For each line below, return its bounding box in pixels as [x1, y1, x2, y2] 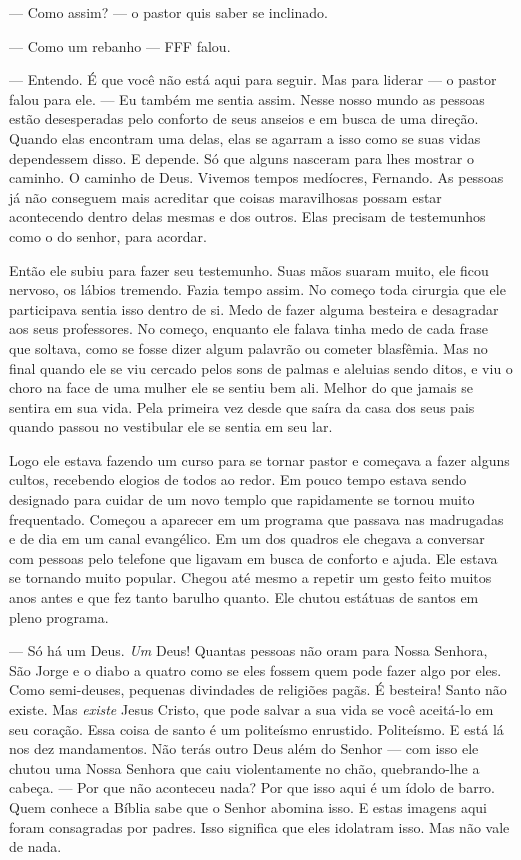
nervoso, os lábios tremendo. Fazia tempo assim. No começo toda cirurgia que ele [9, 279, 506, 300]
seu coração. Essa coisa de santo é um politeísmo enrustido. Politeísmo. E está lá [9, 718, 504, 739]
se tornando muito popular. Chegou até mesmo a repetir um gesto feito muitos [9, 567, 492, 588]
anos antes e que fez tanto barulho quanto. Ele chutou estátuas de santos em [9, 587, 479, 608]
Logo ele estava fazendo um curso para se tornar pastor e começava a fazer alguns [9, 449, 510, 470]
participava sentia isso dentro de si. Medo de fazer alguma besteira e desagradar [9, 298, 499, 319]
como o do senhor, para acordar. [9, 225, 207, 246]
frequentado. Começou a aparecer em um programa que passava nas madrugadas [9, 508, 504, 529]
